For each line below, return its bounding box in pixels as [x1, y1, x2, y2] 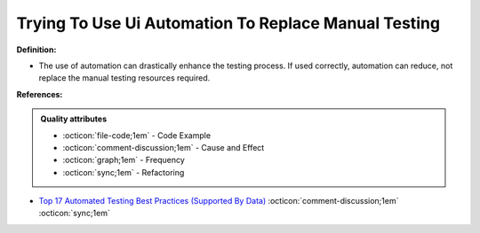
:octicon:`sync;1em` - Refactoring [62, 167, 185, 177]
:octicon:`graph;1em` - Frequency [62, 155, 186, 166]
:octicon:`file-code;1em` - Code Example [62, 129, 212, 141]
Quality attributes [40, 113, 107, 124]
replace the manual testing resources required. [38, 73, 211, 83]
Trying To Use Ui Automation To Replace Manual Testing [16, 13, 440, 33]
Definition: [16, 44, 57, 55]
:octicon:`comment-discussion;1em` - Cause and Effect [62, 142, 265, 152]
